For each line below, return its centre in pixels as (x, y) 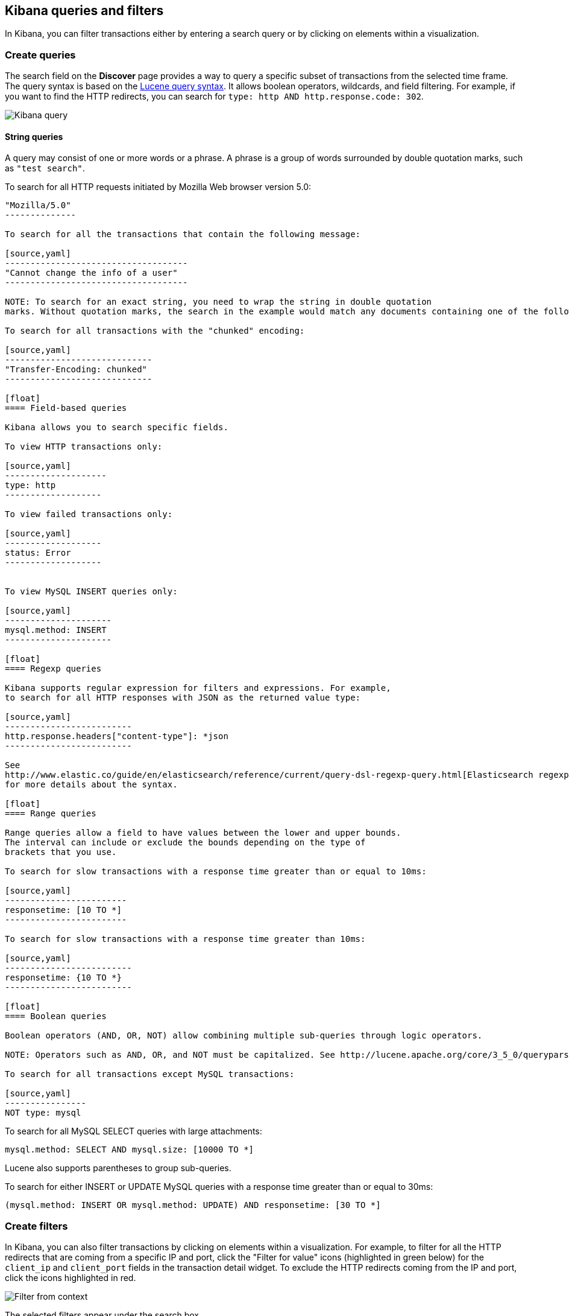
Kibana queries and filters (84, 11)
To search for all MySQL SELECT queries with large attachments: (134, 1131)
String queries (34, 136)
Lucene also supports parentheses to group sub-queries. (118, 1168)
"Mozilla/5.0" (38, 205)
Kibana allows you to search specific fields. (117, 428)
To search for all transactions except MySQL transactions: (150, 1074)
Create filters (36, 1226)
